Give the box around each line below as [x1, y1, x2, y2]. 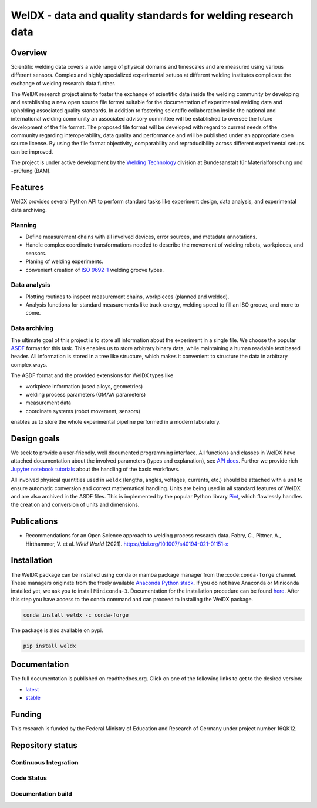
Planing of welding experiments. [25, 258, 104, 265]
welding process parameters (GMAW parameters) [25, 391, 146, 398]
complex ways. [11, 361, 48, 368]
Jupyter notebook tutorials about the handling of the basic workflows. [11, 465, 180, 473]
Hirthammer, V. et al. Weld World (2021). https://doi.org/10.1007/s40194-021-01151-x [25, 540, 228, 547]
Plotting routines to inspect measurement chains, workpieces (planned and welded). [25, 293, 230, 300]
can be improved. [11, 148, 53, 155]
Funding [11, 709, 42, 719]
